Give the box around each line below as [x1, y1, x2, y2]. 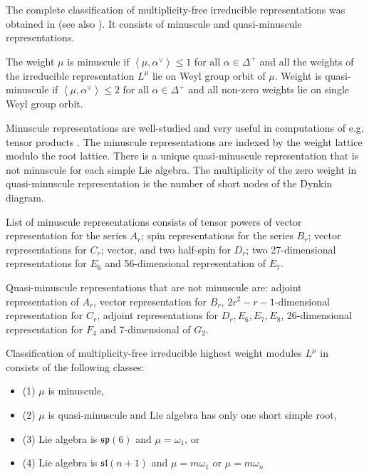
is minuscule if [67, 53, 130, 68]
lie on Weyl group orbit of [152, 68, 266, 83]
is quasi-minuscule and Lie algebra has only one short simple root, [48, 407, 337, 422]
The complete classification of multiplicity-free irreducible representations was [6, 2, 345, 16]
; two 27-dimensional [246, 241, 336, 256]
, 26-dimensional [281, 308, 352, 323]
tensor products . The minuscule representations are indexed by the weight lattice [6, 134, 363, 149]
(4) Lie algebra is [22, 455, 98, 470]
